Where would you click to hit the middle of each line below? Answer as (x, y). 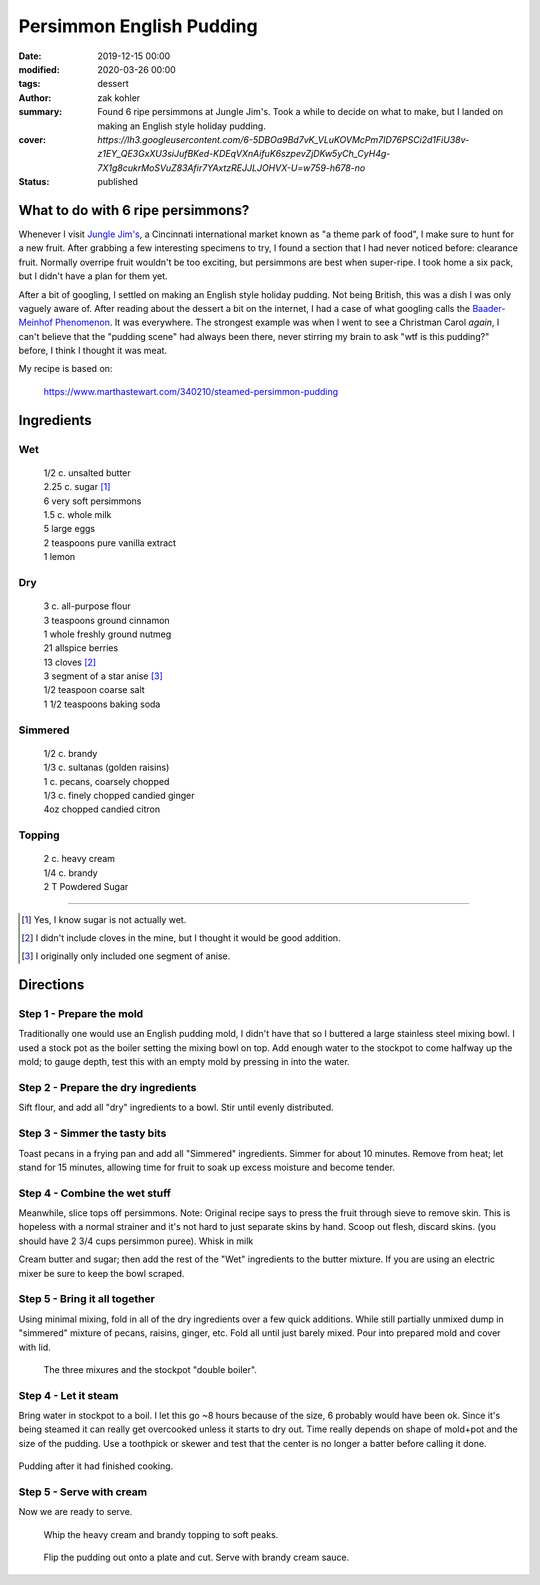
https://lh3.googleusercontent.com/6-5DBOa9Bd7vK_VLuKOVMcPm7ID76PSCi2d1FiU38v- (283, 139)
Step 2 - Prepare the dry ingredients (107, 1087)
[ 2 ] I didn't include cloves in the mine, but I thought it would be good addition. (181, 937)
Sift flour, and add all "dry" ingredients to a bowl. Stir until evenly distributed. (176, 1107)
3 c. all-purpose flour (87, 606)
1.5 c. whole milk (77, 515)
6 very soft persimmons (92, 501)
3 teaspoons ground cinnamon (106, 620)
